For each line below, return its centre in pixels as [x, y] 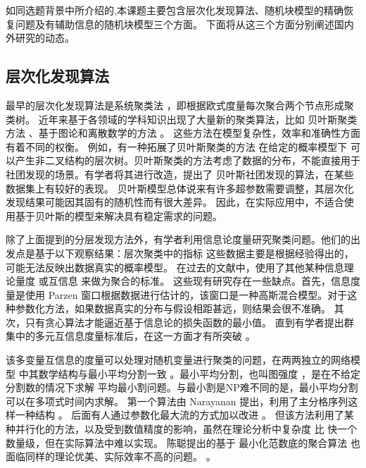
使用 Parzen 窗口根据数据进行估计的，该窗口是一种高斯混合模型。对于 [186, 294]
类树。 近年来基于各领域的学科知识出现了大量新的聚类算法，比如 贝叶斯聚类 [182, 119]
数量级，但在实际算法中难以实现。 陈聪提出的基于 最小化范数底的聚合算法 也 [183, 442]
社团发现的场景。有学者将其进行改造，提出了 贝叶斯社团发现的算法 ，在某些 [180, 174]
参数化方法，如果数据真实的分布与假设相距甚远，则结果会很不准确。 [173, 308]
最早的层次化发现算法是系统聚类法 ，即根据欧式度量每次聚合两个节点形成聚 [180, 105]
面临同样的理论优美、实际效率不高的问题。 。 [111, 456]
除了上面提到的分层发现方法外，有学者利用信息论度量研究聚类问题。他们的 [178, 239]
